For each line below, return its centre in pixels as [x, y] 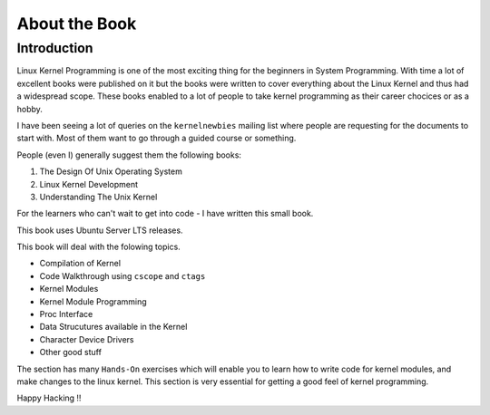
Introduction [55, 48]
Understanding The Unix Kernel [98, 197]
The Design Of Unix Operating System [111, 171]
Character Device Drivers [87, 339]
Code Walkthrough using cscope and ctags [122, 275]
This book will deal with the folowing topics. [98, 247]
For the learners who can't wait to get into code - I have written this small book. [165, 214]
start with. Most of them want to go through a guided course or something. [157, 138]
